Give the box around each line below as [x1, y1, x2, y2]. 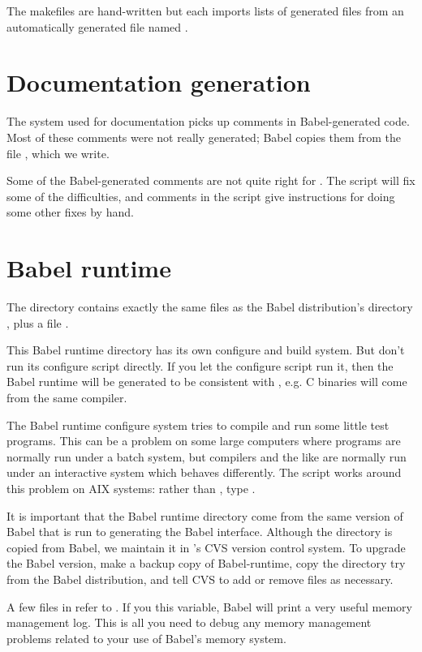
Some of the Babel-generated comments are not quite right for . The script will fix [6, 172, 416, 189]
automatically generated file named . [6, 18, 188, 35]
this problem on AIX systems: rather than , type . [6, 479, 256, 496]
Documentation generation [6, 66, 311, 99]
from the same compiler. [6, 388, 127, 405]
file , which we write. [6, 144, 110, 161]
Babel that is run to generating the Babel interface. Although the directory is [6, 523, 393, 540]
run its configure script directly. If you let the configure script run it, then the [6, 357, 394, 374]
